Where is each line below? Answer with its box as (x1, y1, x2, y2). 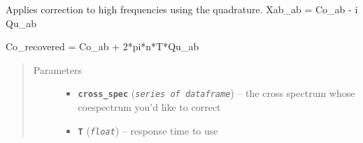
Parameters (33, 62, 82, 77)
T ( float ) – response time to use (78, 123, 218, 137)
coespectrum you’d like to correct (78, 100, 221, 114)
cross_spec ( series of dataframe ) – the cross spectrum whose (78, 86, 355, 100)
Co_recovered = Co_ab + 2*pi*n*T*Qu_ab (6, 39, 199, 54)
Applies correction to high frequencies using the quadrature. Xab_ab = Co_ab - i (6, 2, 358, 16)
